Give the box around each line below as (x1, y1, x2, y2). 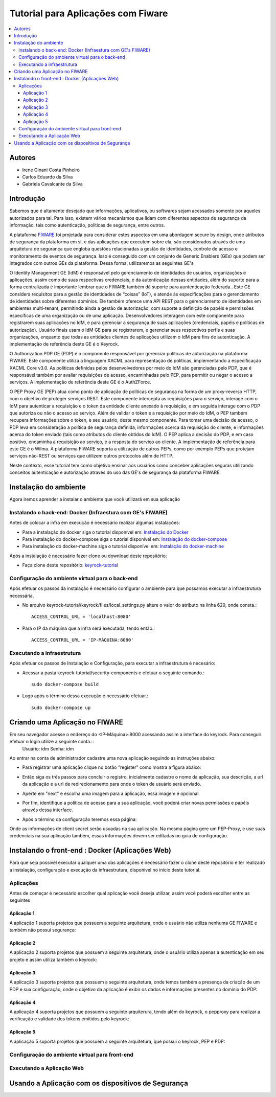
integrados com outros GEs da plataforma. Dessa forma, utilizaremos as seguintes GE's (9, 260, 194, 266)
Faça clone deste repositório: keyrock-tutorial (22, 562, 119, 568)
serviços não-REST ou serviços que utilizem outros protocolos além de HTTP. (9, 453, 174, 459)
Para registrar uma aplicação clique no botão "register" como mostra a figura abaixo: (22, 764, 201, 770)
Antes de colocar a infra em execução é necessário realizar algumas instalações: (9, 519, 180, 526)
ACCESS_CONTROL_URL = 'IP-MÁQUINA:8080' (31, 637, 134, 643)
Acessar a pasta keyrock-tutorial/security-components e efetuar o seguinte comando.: (22, 670, 204, 676)
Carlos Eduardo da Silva (22, 174, 73, 180)
